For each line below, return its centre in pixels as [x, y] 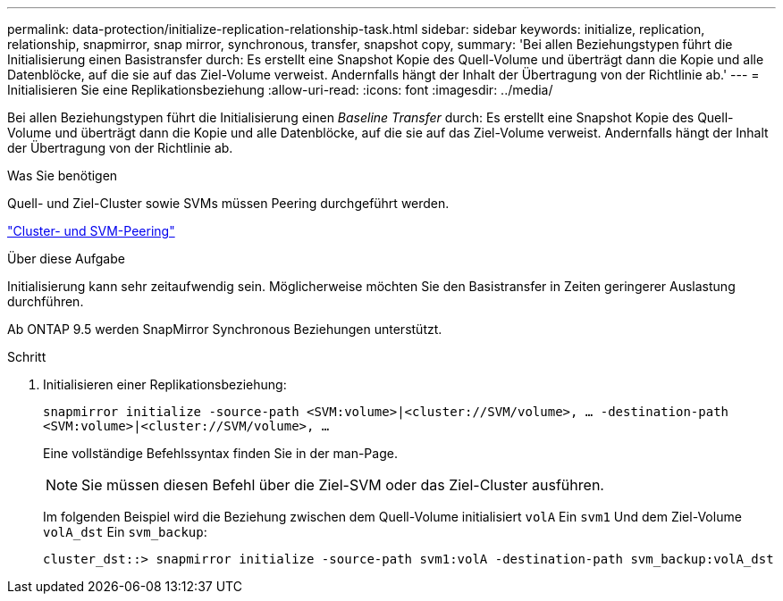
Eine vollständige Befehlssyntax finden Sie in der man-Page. [220, 453]
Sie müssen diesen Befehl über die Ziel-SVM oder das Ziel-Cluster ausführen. [343, 485]
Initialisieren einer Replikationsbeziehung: [165, 384]
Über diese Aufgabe [66, 259]
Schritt [27, 357]
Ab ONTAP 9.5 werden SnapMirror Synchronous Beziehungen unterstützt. [225, 329]
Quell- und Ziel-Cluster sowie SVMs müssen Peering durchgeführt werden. [228, 203]
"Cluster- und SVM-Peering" [91, 231]
